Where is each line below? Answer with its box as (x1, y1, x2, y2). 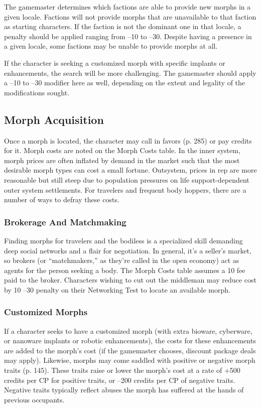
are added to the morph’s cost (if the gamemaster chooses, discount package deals (4, 345, 256, 355)
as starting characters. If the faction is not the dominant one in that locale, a (4, 21, 241, 32)
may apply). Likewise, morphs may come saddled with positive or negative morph (4, 355, 255, 365)
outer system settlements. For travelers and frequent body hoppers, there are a (4, 184, 246, 195)
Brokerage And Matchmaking (4, 215, 126, 228)
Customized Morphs (4, 306, 88, 318)
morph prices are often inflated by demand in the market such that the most (4, 155, 240, 165)
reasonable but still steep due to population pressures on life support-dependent (4, 174, 249, 185)
